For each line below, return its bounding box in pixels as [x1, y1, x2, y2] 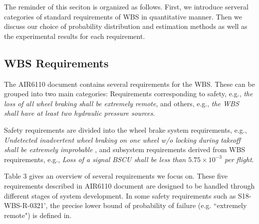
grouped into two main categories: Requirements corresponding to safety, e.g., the [4, 88, 253, 99]
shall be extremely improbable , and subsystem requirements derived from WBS [4, 144, 246, 155]
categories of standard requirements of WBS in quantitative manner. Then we [4, 11, 243, 21]
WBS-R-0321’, [4, 200, 48, 211]
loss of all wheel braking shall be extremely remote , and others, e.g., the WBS [4, 98, 239, 108]
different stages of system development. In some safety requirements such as [4, 190, 236, 201]
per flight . [224, 154, 254, 164]
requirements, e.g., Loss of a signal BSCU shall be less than [4, 154, 186, 164]
